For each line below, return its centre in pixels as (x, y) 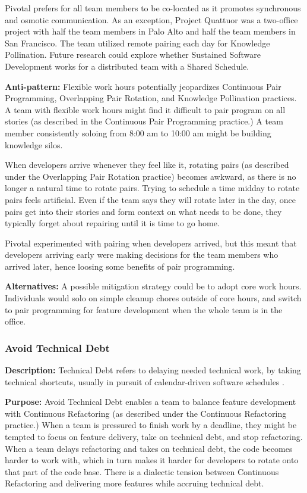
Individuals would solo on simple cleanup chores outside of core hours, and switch (153, 298)
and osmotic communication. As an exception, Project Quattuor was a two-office (151, 19)
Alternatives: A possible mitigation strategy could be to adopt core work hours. (153, 286)
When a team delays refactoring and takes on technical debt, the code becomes (149, 448)
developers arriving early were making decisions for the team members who (142, 255)
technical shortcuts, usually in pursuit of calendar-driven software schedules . (145, 381)
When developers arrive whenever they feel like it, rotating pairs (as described (147, 165)
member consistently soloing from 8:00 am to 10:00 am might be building (138, 132)
